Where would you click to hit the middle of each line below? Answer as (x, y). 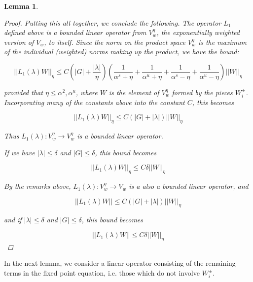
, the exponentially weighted (198, 32)
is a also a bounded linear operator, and (189, 186)
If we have (19, 152)
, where (87, 92)
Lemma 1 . (21, 6)
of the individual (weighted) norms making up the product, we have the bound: (122, 52)
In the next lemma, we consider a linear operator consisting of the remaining (120, 263)
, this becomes (213, 102)
